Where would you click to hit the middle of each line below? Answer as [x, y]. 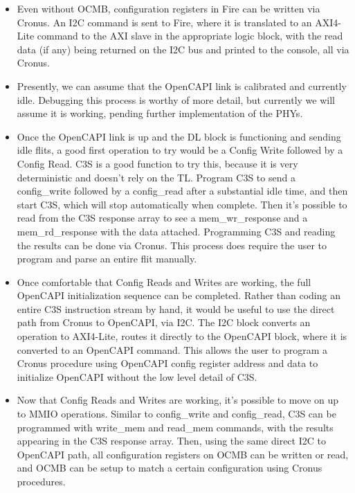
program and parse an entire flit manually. [107, 259]
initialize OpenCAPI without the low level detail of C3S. [137, 376]
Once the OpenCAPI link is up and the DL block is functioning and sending [179, 136]
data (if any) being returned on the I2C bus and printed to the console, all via [183, 49]
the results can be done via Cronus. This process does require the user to [172, 245]
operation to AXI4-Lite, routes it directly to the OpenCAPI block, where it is [182, 336]
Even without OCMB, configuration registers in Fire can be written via [169, 8]
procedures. [41, 481]
